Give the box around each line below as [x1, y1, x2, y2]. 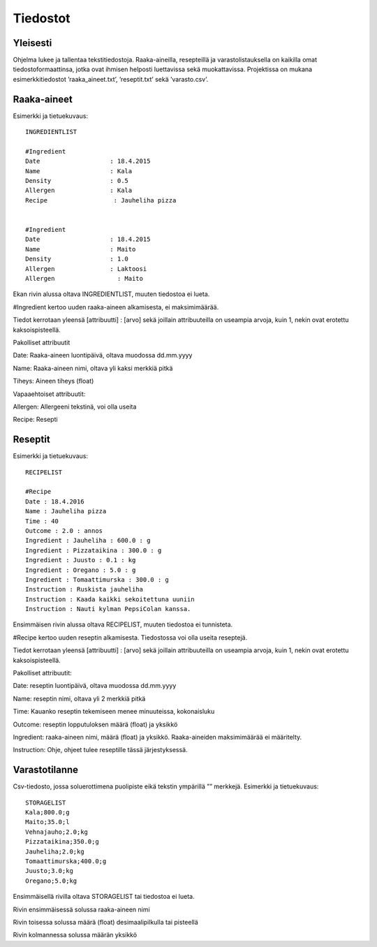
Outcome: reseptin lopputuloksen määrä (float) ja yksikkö [13, 720, 178, 728]
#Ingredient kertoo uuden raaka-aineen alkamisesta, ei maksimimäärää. [13, 302, 219, 311]
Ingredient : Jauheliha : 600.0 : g [25, 536, 151, 545]
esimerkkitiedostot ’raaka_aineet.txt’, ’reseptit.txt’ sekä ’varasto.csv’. [13, 75, 209, 83]
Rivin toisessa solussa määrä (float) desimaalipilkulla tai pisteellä [13, 918, 198, 926]
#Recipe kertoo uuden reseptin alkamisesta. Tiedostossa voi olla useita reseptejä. [13, 633, 248, 642]
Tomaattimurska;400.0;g [25, 858, 107, 865]
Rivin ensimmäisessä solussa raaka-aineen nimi [13, 905, 150, 913]
